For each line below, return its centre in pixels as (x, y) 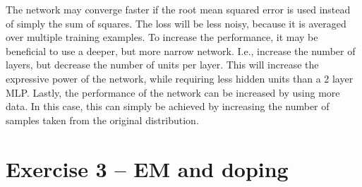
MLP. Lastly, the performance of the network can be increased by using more (173, 92)
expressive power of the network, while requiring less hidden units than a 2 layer (180, 78)
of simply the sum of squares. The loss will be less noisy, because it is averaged (176, 23)
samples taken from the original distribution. (102, 120)
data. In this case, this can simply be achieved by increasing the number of (168, 106)
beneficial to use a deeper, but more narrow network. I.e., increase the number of (181, 50)
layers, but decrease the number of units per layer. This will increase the (162, 65)
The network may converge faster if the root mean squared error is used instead (178, 9)
